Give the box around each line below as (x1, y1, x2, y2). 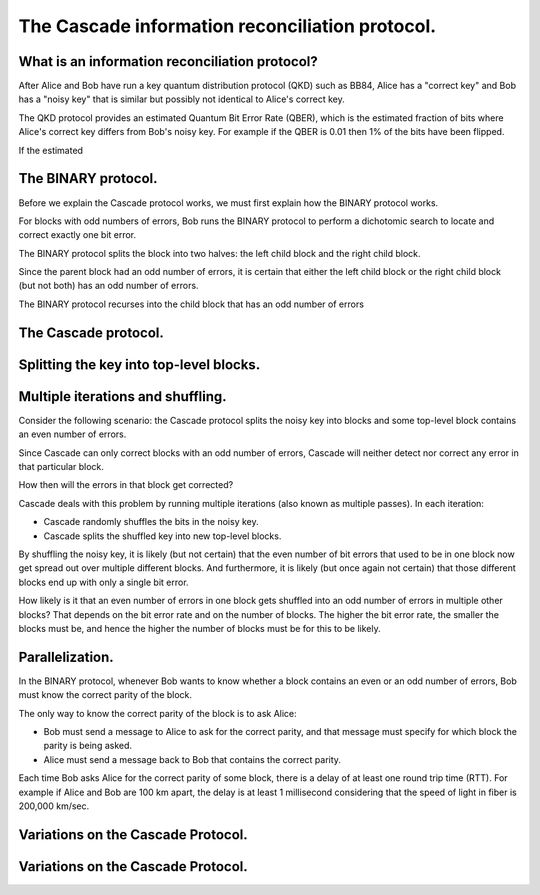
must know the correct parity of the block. (18, 689, 193, 701)
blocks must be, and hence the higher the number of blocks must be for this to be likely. (18, 622, 382, 634)
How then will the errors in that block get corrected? (18, 479, 234, 491)
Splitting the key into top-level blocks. (18, 356, 261, 373)
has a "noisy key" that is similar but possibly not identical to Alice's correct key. (18, 93, 345, 105)
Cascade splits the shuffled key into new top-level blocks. (43, 530, 282, 542)
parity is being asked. (43, 740, 133, 752)
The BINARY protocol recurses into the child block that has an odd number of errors (18, 298, 365, 310)
